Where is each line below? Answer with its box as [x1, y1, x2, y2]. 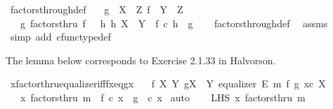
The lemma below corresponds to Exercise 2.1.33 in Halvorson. [6, 52, 276, 67]
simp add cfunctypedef [10, 29, 111, 44]
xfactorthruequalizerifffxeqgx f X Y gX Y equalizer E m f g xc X [10, 76, 326, 91]
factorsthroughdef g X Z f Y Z [10, 2, 183, 16]
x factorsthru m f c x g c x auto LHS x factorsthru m [20, 89, 306, 104]
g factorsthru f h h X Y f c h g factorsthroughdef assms [20, 15, 328, 30]
